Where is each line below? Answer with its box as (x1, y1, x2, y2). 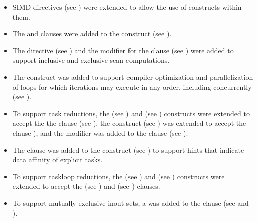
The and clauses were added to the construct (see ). (12, 28, 172, 39)
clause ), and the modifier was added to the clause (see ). (12, 127, 188, 138)
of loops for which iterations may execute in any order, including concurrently (12, 81, 252, 92)
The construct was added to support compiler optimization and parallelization (12, 71, 253, 82)
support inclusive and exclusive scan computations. (12, 55, 170, 65)
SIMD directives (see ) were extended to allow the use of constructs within (12, 2, 242, 12)
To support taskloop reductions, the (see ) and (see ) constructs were (12, 171, 225, 181)
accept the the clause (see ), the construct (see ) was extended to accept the (12, 118, 246, 128)
